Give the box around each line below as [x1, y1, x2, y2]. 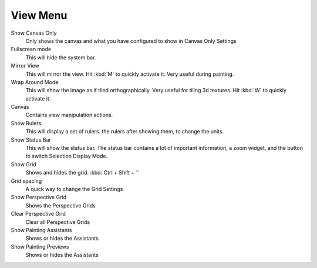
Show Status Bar [11, 136, 51, 143]
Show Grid [11, 160, 36, 168]
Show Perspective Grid [11, 194, 67, 201]
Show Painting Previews [11, 243, 69, 250]
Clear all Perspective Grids [25, 218, 90, 226]
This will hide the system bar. [25, 53, 96, 61]
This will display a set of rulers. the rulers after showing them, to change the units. [25, 128, 224, 135]
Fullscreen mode [11, 46, 52, 53]
